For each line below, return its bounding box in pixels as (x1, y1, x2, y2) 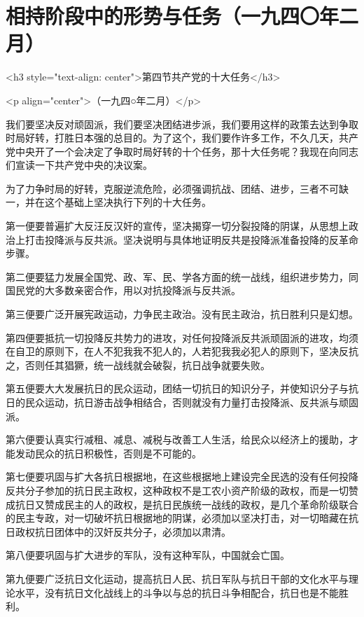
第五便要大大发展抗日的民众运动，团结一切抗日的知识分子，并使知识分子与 (6, 381, 349, 396)
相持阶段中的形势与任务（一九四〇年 (6, 1, 339, 30)
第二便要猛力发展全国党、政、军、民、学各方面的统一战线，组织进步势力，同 (6, 269, 358, 284)
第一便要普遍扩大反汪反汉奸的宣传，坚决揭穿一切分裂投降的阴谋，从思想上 (6, 219, 349, 233)
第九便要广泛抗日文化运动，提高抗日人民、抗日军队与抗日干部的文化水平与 (6, 571, 349, 585)
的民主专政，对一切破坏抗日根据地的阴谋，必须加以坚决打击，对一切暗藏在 (6, 511, 349, 525)
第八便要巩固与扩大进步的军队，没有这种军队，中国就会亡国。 (6, 548, 290, 562)
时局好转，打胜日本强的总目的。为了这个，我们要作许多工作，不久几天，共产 (6, 130, 358, 145)
